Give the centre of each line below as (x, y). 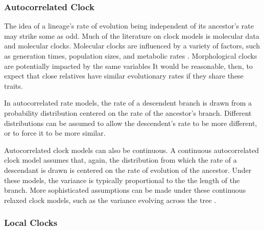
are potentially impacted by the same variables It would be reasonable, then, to (128, 66)
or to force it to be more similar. (55, 133)
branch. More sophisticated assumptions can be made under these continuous (125, 190)
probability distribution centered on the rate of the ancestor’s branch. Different (128, 112)
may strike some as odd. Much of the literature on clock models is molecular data (132, 35)
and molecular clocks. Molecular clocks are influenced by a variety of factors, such (132, 46)
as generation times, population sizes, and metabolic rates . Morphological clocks (131, 56)
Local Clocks (31, 223)
